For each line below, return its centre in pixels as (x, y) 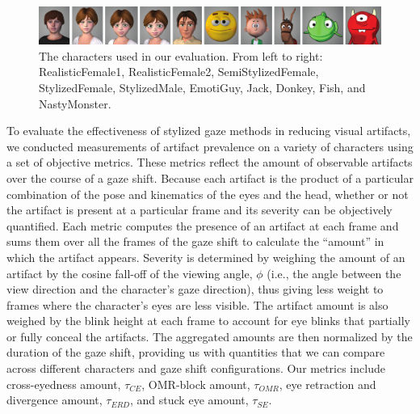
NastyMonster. (75, 103)
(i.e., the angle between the (334, 273)
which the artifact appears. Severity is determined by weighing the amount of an (206, 257)
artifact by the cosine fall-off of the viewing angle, (130, 273)
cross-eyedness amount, (64, 384)
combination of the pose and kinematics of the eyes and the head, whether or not (208, 194)
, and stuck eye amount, (189, 400)
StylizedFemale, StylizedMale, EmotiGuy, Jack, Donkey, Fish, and (202, 87)
